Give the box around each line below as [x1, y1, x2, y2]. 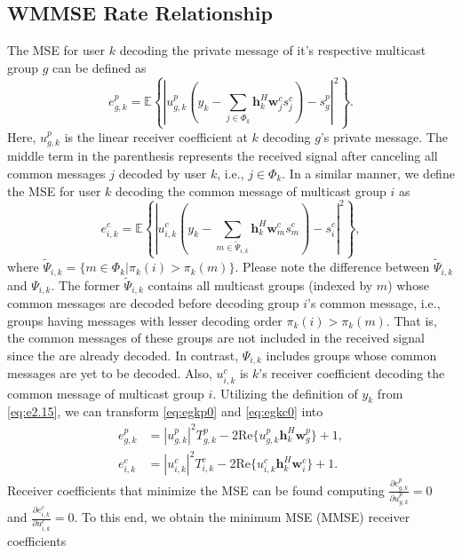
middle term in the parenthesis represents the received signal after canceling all [7, 146, 438, 165]
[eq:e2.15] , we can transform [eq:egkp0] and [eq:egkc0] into [7, 402, 323, 421]
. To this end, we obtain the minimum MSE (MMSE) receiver [74, 508, 410, 526]
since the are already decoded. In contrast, [7, 346, 239, 365]
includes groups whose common [266, 346, 437, 365]
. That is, [386, 311, 437, 329]
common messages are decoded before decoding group [7, 294, 299, 312]
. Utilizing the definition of [212, 383, 358, 402]
